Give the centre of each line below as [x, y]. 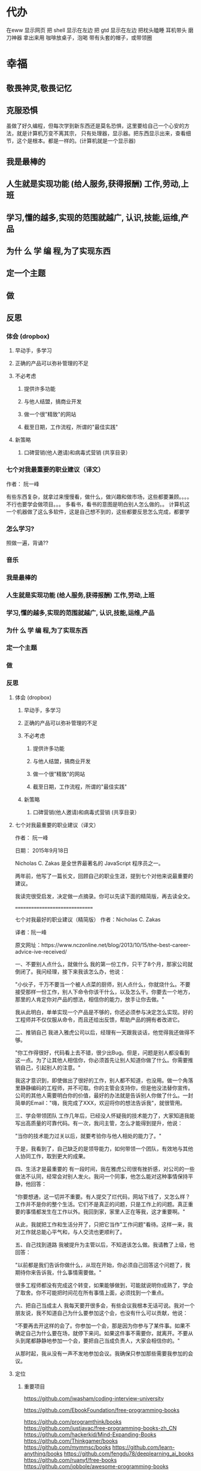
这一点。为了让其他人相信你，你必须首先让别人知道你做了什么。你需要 [101, 1060]
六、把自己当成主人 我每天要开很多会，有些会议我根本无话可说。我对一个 [105, 1305]
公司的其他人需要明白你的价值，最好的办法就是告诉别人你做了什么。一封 [104, 1095]
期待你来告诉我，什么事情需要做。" [58, 1272]
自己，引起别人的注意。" [50, 1067]
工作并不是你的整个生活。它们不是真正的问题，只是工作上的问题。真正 [101, 1204]
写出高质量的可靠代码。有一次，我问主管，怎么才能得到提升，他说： [99, 1123]
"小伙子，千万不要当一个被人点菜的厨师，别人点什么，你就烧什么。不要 [103, 984]
